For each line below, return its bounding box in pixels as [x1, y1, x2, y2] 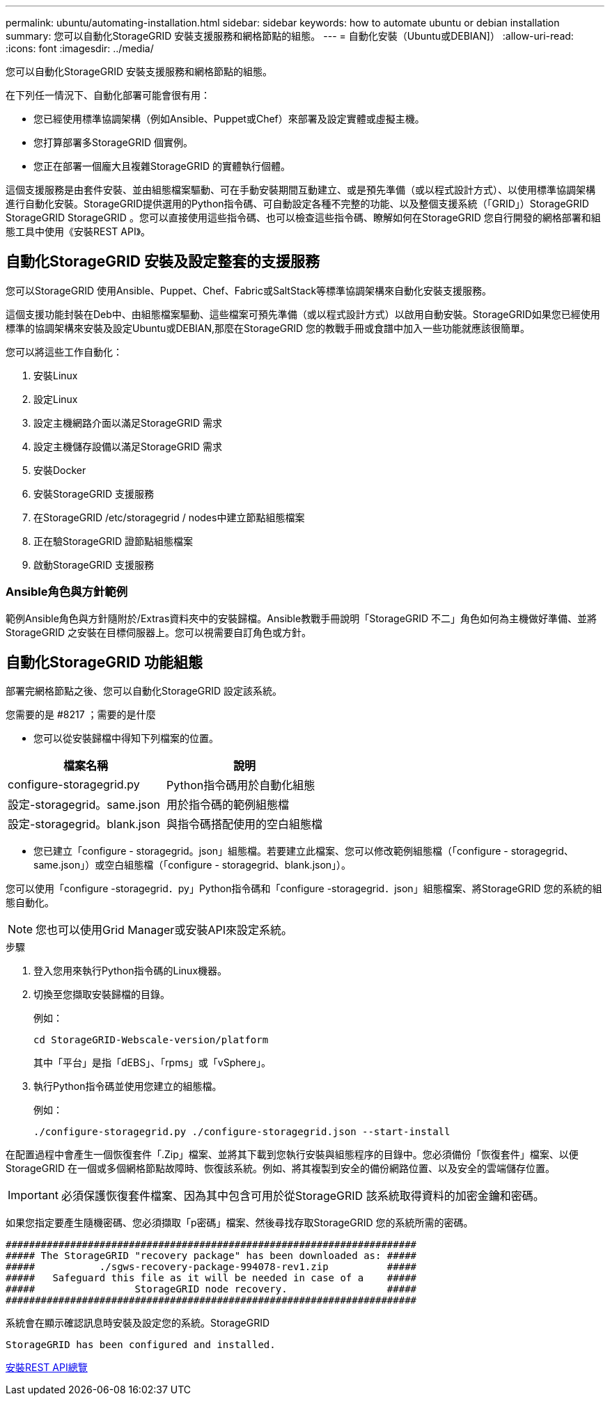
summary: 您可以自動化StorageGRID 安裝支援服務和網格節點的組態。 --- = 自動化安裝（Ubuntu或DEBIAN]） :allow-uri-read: [6, 30, 574, 42]
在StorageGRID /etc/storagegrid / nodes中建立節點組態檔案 [33, 511, 305, 523]
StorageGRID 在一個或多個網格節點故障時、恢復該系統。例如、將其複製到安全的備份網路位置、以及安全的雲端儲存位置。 [6, 1162, 555, 1175]
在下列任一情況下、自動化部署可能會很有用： [6, 89, 210, 101]
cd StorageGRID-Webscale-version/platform [33, 1034, 269, 1046]
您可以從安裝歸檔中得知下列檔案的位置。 [33, 732, 219, 745]
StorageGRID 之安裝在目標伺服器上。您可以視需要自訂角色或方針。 [6, 626, 311, 638]
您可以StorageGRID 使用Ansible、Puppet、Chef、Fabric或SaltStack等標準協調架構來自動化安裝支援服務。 [6, 284, 492, 296]
